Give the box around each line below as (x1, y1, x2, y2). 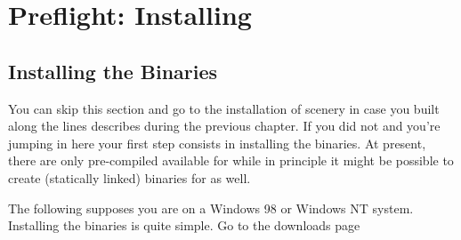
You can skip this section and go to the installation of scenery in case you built (8, 99, 440, 117)
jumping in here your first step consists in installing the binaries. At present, (8, 133, 426, 152)
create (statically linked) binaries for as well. (8, 168, 251, 187)
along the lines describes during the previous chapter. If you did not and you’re (8, 116, 441, 135)
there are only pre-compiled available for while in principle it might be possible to (8, 151, 454, 170)
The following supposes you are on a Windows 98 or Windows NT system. (8, 198, 414, 217)
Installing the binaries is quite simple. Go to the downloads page (8, 216, 360, 235)
